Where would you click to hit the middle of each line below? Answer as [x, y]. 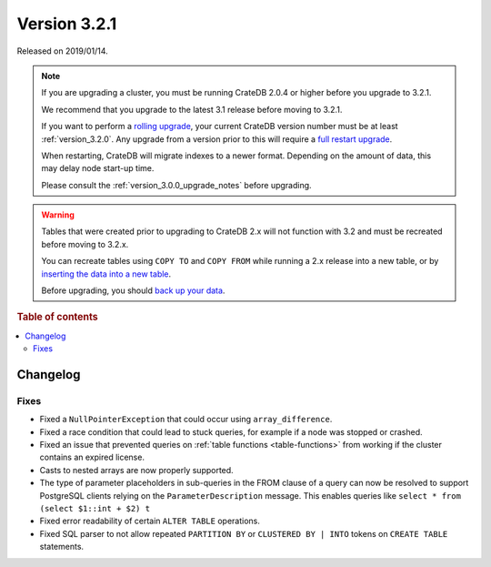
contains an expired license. [92, 457]
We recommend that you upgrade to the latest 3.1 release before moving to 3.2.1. [192, 109]
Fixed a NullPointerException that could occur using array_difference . [186, 420]
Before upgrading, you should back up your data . [133, 290]
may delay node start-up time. [98, 168]
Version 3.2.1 [67, 24]
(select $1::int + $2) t [95, 508]
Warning [58, 215]
